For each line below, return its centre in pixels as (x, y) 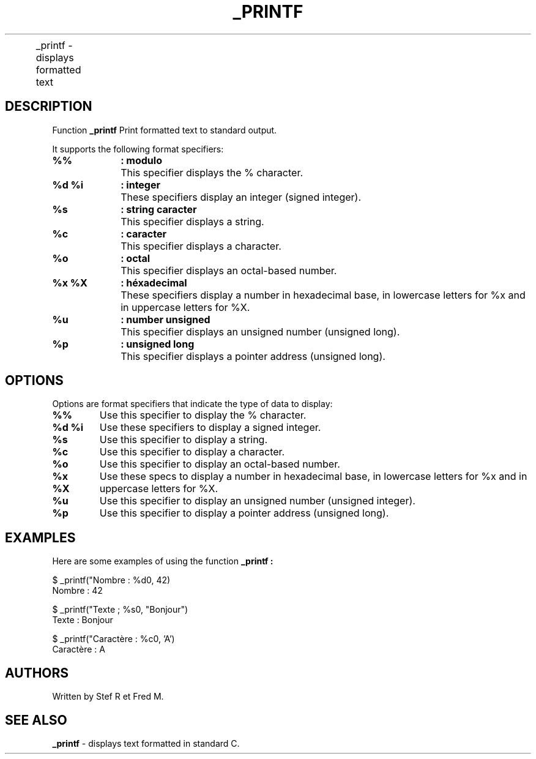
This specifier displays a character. (201, 246)
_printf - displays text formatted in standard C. (146, 743)
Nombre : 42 (77, 591)
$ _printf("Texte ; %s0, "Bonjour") (120, 610)
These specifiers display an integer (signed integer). (241, 197)
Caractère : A (79, 649)
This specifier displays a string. (192, 221)
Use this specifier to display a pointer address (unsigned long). (244, 513)
